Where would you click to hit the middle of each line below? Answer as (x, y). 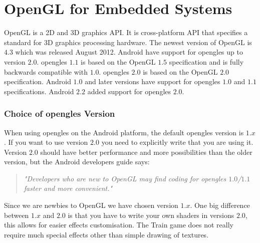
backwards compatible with (46, 71)
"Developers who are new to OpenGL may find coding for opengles (125, 178)
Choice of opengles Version (60, 113)
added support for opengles (129, 91)
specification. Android (38, 81)
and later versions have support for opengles (153, 81)
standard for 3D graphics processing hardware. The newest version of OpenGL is (128, 42)
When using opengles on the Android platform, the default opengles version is (124, 132)
